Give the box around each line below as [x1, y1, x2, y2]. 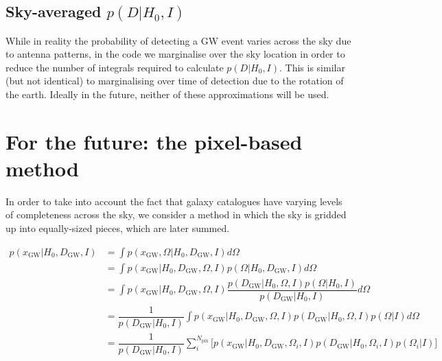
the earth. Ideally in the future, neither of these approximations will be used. [5, 86, 329, 101]
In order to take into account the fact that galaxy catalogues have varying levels [5, 194, 342, 208]
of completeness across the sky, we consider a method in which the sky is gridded [5, 207, 347, 222]
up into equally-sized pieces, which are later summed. [5, 221, 230, 235]
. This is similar [279, 60, 345, 74]
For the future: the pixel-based [5, 127, 303, 155]
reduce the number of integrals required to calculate [5, 60, 224, 74]
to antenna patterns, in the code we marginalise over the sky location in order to [5, 47, 345, 61]
